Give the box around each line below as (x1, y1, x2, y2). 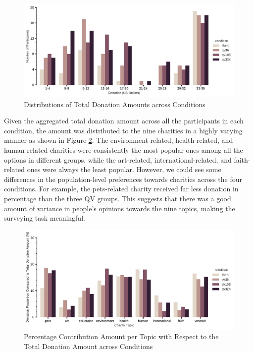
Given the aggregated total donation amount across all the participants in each (4, 116, 244, 126)
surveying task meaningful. (4, 213, 85, 223)
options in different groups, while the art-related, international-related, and (4, 154, 232, 165)
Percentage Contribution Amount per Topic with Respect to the (24, 331, 219, 342)
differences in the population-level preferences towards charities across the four (4, 174, 242, 184)
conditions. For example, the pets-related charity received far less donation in (4, 183, 239, 194)
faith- (234, 154, 251, 165)
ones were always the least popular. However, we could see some (27, 164, 221, 175)
